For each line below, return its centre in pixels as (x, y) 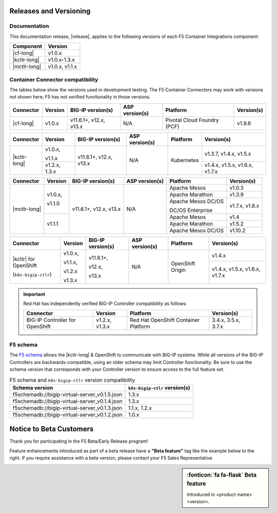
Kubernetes (185, 160)
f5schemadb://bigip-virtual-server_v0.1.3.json (67, 408)
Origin (179, 270)
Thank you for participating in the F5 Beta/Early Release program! (79, 441)
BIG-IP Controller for (51, 320)
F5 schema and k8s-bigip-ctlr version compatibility (72, 380)
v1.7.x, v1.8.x (244, 205)
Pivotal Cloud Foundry (192, 120)
